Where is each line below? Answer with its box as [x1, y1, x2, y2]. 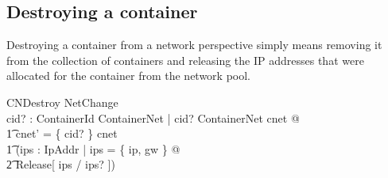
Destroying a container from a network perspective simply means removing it [6, 36, 382, 53]
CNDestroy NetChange [6, 93, 118, 110]
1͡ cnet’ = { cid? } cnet [6, 125, 118, 142]
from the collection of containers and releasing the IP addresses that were [6, 51, 364, 68]
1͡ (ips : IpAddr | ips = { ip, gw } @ [6, 140, 180, 157]
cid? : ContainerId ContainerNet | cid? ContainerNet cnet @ [6, 109, 300, 126]
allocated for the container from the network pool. [6, 67, 251, 84]
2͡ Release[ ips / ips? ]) [6, 156, 115, 172]
